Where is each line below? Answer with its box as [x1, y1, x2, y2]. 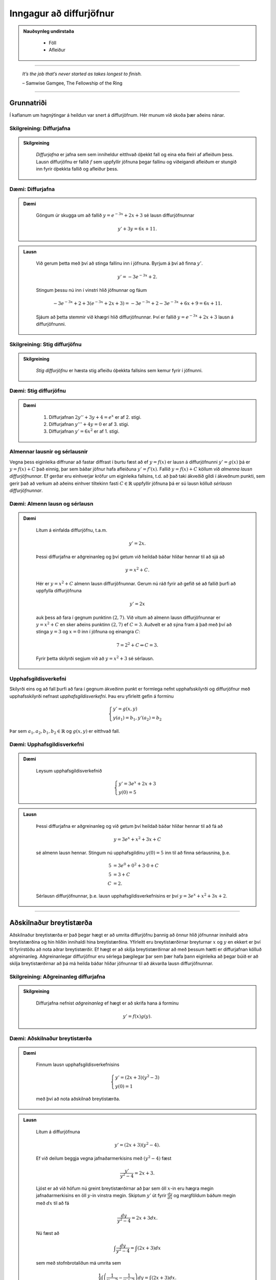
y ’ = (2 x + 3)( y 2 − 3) [115, 1074, 159, 1080]
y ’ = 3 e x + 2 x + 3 [118, 780, 156, 786]
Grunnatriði [9, 98, 47, 107]
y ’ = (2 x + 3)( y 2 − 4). [114, 1141, 160, 1148]
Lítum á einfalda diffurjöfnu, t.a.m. [36, 527, 107, 533]
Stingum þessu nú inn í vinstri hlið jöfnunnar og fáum [36, 287, 147, 293]
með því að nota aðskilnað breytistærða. [36, 1096, 120, 1102]
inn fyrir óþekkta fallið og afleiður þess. [36, 166, 119, 172]
